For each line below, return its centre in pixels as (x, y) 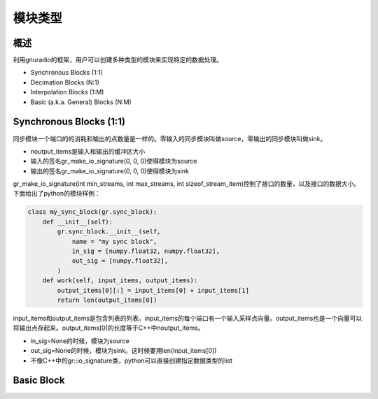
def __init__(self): (78, 222)
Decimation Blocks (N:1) (65, 82)
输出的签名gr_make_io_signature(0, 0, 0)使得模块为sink (110, 171)
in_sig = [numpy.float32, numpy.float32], (146, 251)
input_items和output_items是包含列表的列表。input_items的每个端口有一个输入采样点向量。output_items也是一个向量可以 (188, 318)
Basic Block (39, 380)
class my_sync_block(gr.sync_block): (92, 212)
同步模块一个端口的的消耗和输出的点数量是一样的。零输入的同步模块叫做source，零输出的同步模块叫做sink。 (170, 138)
